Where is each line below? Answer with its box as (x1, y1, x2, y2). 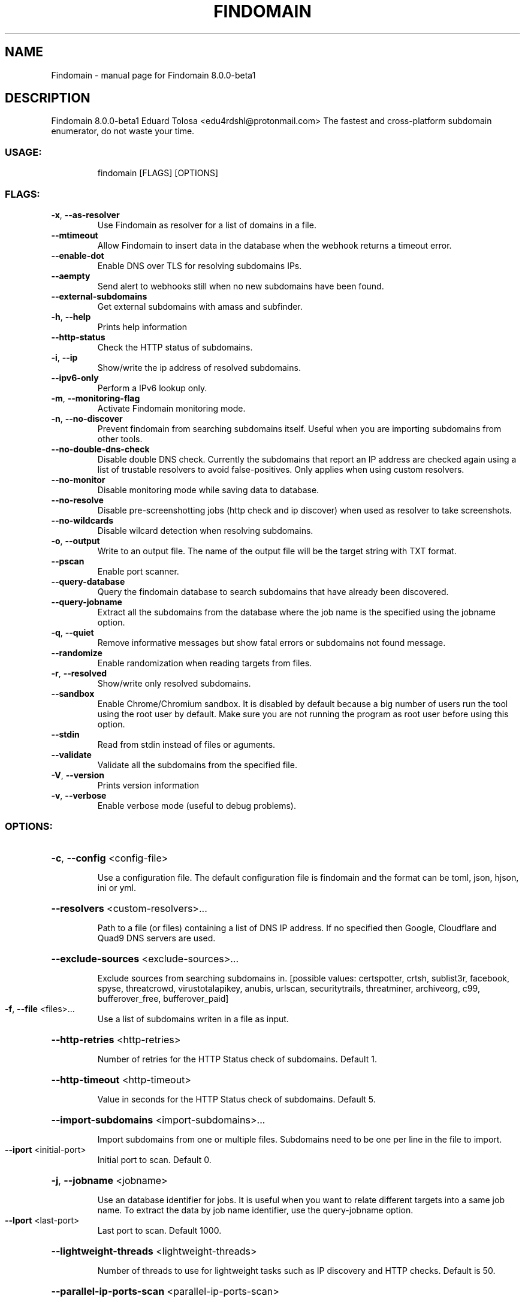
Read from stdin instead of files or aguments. (97, 739, 276, 750)
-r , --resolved (51, 667, 107, 678)
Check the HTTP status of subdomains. (97, 342, 253, 352)
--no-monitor (51, 474, 105, 485)
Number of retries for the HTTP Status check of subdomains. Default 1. (97, 1053, 377, 1064)
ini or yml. (97, 882, 136, 893)
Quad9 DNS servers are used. (97, 932, 216, 943)
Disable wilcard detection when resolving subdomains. (97, 525, 313, 536)
